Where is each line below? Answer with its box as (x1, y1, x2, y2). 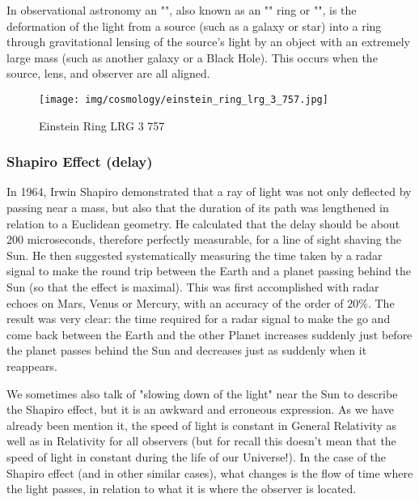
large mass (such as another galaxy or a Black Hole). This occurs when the (6, 49, 378, 66)
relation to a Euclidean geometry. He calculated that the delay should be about (6, 215, 400, 232)
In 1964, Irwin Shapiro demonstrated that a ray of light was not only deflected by (6, 183, 412, 200)
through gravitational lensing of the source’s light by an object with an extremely (6, 33, 410, 50)
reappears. (6, 357, 57, 374)
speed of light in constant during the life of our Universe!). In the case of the (6, 448, 387, 465)
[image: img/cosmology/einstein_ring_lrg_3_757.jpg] (39, 93, 328, 105)
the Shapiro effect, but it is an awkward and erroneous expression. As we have (6, 401, 394, 418)
